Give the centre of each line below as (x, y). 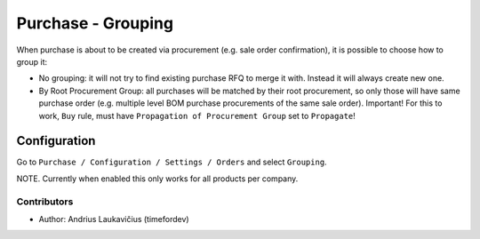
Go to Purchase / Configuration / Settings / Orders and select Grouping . (172, 162)
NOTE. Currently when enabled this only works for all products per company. (157, 179)
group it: (32, 61)
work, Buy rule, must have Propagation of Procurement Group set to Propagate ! (197, 116)
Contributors (45, 202)
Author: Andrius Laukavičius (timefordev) (114, 219)
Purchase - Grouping (95, 23)
